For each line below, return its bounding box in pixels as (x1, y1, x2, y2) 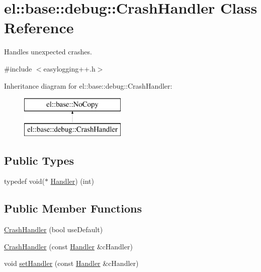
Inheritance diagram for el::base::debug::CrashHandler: (4, 80, 172, 91)
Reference (4, 17, 74, 38)
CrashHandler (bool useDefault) (4, 224, 103, 235)
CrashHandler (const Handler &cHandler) (4, 241, 133, 251)
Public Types (4, 152, 74, 168)
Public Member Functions (4, 200, 142, 216)
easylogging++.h (43, 63, 96, 74)
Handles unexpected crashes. (4, 46, 92, 57)
